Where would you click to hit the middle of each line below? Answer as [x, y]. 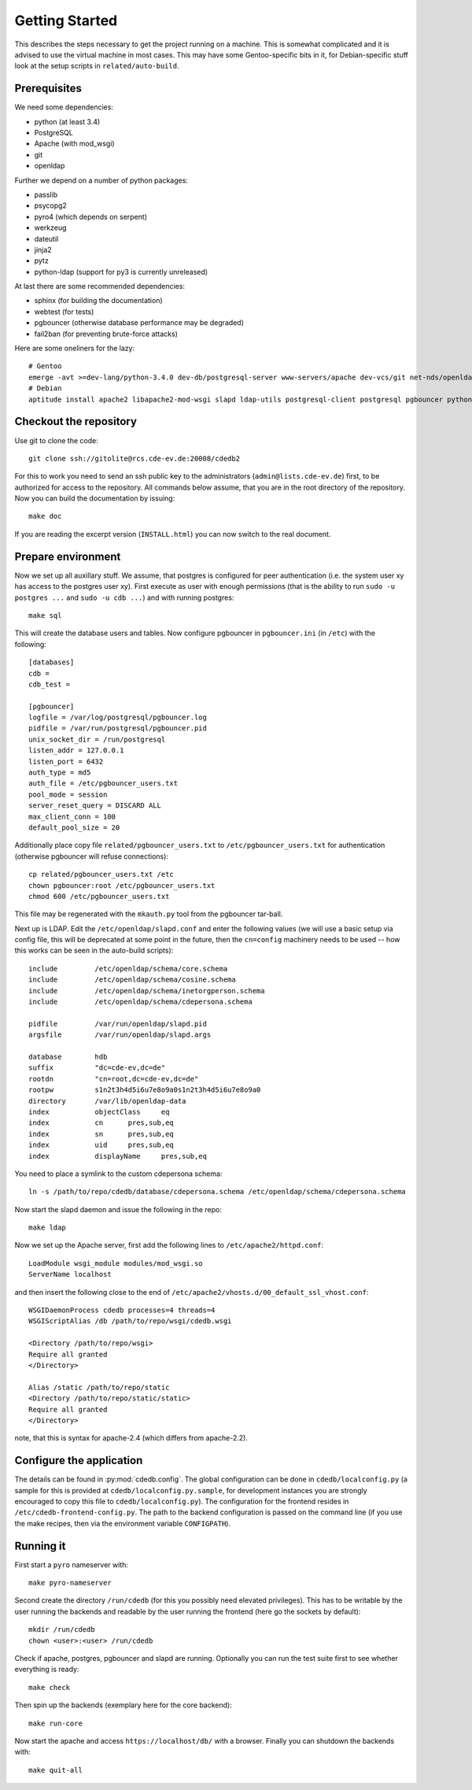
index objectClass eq [99, 1111]
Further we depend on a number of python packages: [101, 180]
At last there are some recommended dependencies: [100, 287]
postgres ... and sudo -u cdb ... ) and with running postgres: [124, 597]
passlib [46, 194]
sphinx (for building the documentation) [98, 301]
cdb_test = [50, 684]
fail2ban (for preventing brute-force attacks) [106, 334]
